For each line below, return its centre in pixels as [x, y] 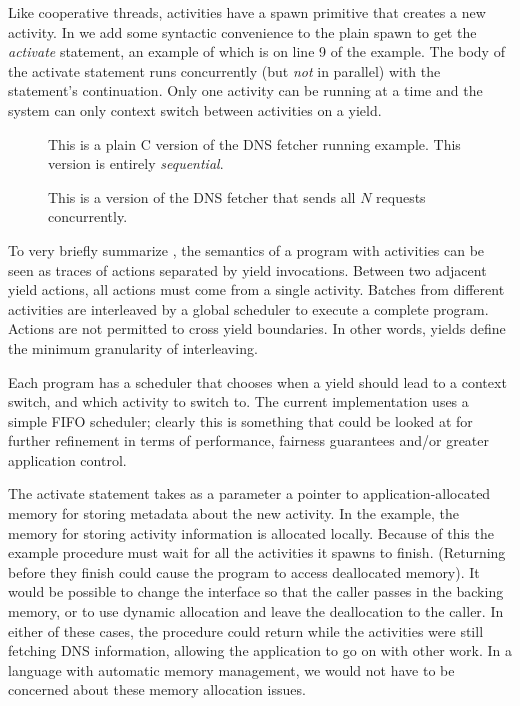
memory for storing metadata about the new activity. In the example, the [233, 513]
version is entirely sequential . [136, 163]
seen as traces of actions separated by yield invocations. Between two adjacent [247, 269]
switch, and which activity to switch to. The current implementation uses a [238, 401]
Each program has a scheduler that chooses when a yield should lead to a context [257, 381]
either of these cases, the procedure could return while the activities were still [246, 630]
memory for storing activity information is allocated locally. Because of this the [251, 532]
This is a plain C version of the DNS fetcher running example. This [254, 143]
